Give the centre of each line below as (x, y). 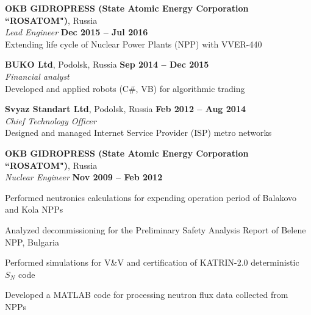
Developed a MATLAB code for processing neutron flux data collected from (147, 295)
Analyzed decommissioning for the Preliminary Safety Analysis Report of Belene (155, 229)
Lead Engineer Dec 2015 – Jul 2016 (77, 32)
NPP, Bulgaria (32, 242)
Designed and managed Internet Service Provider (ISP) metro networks (138, 133)
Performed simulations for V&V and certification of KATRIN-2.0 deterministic (152, 262)
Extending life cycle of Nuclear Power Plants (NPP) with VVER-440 (134, 44)
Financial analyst (37, 76)
